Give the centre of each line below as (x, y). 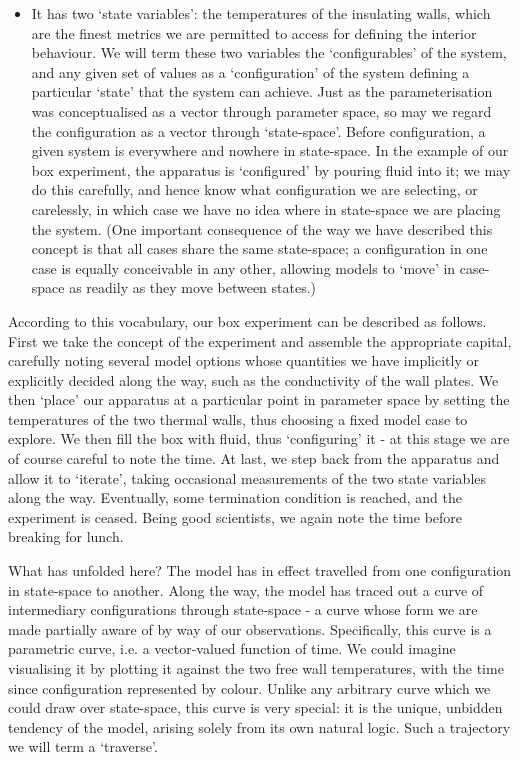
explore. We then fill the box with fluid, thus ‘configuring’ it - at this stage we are (259, 438)
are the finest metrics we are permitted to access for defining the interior (254, 32)
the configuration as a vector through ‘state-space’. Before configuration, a (258, 130)
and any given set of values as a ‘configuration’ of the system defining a (250, 71)
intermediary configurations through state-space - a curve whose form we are (243, 609)
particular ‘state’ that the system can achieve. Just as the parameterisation (262, 91)
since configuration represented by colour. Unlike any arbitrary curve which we (249, 687)
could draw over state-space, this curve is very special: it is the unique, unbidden (255, 707)
